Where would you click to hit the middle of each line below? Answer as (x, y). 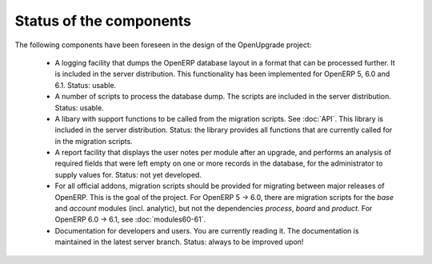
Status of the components (103, 21)
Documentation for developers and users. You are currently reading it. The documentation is (207, 230)
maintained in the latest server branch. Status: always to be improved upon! (179, 242)
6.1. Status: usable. (86, 85)
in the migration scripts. (94, 141)
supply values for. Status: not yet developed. (128, 174)
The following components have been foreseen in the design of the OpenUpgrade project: (163, 45)
